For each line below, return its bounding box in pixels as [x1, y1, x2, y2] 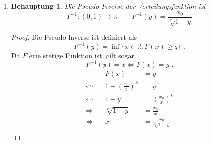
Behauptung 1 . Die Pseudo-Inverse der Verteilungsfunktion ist [11, 1, 206, 11]
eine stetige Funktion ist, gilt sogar [29, 50, 135, 60]
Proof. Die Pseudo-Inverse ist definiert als [11, 32, 137, 42]
